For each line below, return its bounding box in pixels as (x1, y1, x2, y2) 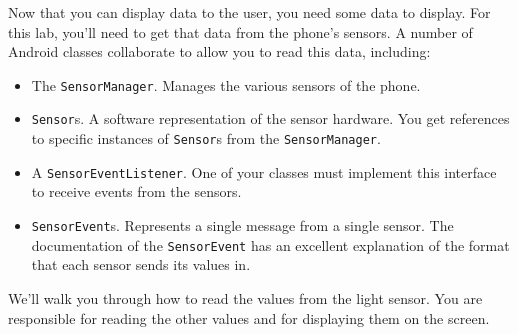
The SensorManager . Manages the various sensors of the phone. (31, 74, 421, 95)
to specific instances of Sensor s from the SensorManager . (31, 128, 381, 149)
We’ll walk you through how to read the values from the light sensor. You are (8, 287, 483, 308)
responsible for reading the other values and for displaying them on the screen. (8, 307, 490, 328)
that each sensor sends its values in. (31, 254, 251, 275)
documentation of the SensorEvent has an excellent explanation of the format (31, 234, 510, 255)
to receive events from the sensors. (31, 181, 242, 202)
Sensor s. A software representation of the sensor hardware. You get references (31, 108, 510, 129)
